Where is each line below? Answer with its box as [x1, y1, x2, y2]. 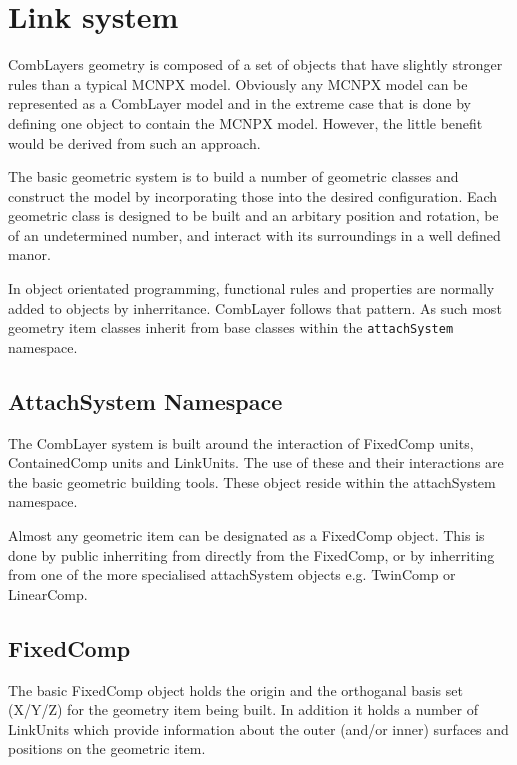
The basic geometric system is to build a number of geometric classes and [8, 166, 459, 187]
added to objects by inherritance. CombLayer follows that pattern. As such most [8, 297, 502, 318]
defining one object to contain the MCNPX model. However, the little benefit [8, 112, 483, 133]
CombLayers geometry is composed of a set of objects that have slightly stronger [8, 54, 503, 75]
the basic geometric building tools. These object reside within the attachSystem [8, 471, 496, 492]
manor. [8, 244, 51, 265]
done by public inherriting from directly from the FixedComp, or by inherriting [8, 544, 495, 565]
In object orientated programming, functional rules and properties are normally [8, 278, 495, 299]
